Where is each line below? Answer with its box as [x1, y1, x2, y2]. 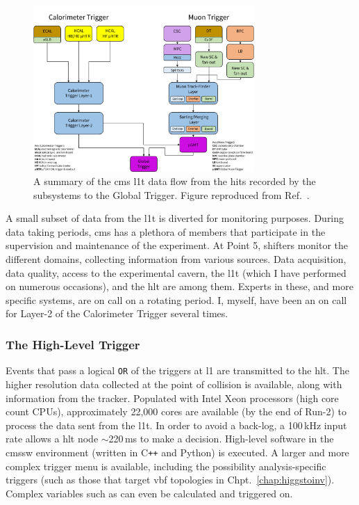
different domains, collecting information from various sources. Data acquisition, [6, 252, 347, 266]
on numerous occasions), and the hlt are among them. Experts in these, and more [6, 279, 353, 294]
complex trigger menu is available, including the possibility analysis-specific [6, 458, 326, 473]
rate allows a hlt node [6, 431, 99, 446]
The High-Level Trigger [6, 335, 140, 353]
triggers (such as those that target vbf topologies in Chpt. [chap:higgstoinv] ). [6, 472, 335, 487]
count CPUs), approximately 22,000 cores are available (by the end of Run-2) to [6, 404, 347, 419]
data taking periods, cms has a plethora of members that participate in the [6, 224, 326, 239]
